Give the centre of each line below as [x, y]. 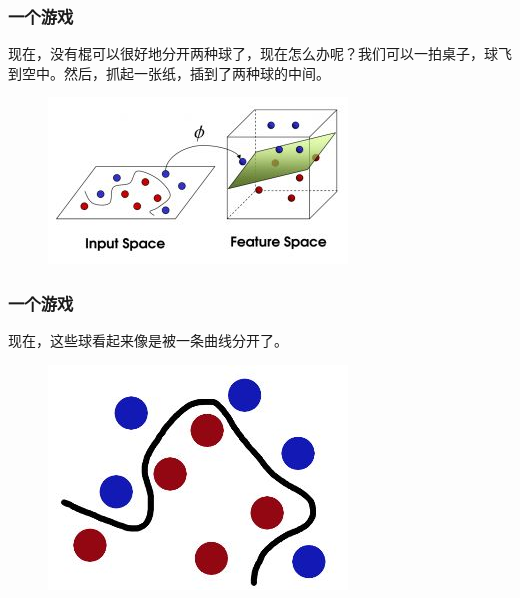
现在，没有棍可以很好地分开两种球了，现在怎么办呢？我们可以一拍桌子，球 [253, 53]
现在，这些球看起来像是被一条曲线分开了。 [148, 340]
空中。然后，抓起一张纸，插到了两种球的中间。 [175, 72]
